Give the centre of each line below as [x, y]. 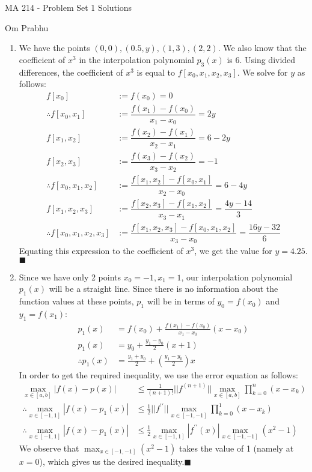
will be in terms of [181, 301]
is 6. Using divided [261, 59]
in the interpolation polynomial [136, 59]
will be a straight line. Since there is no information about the [164, 289]
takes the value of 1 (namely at [236, 448]
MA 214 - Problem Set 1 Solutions [69, 7]
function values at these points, [76, 301]
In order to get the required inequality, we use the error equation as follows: [158, 374]
